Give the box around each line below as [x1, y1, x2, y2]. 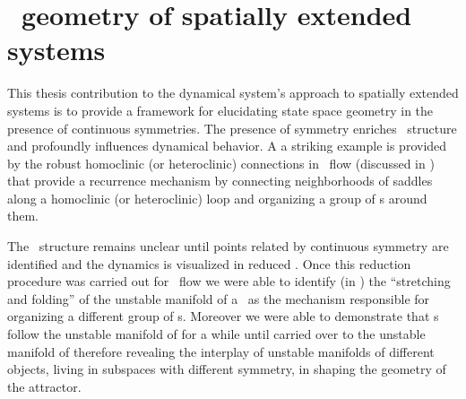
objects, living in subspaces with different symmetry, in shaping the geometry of [7, 360, 446, 378]
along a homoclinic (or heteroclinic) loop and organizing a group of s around [7, 188, 427, 207]
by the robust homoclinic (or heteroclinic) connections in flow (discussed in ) [7, 153, 435, 172]
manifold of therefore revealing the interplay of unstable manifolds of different [7, 342, 435, 360]
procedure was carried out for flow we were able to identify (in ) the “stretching [7, 272, 451, 291]
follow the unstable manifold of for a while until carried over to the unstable [7, 325, 426, 343]
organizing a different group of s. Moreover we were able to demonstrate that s [7, 307, 439, 325]
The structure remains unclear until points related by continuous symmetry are [7, 237, 449, 256]
